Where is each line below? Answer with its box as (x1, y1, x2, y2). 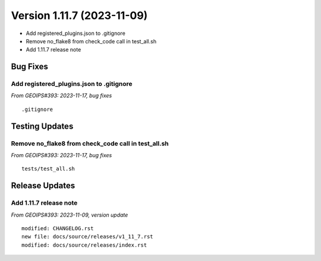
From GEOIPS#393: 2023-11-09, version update (11, 211, 128, 218)
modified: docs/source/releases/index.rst (21, 241, 147, 249)
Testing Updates (11, 121, 74, 131)
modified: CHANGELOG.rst (21, 225, 94, 231)
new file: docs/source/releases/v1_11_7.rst (21, 233, 154, 240)
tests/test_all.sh (21, 165, 75, 172)
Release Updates (11, 181, 75, 191)
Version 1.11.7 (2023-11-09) (11, 9, 148, 22)
